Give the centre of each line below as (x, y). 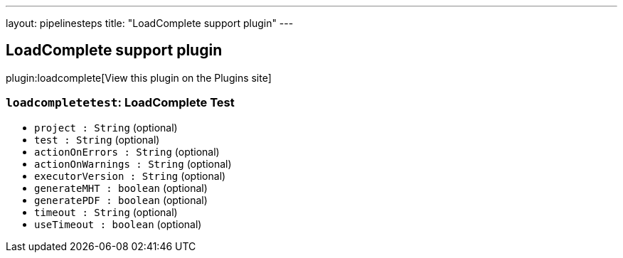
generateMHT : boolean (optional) (121, 188)
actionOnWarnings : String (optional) (133, 163)
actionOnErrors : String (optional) (127, 151)
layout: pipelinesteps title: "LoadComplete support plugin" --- (150, 23)
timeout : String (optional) (106, 212)
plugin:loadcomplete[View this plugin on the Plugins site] (139, 77)
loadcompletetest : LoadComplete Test (120, 103)
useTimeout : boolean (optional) (118, 224)
